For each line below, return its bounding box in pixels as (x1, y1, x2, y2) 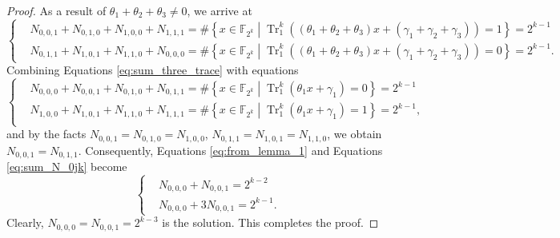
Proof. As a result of (6, 2, 107, 18)
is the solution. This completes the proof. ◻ (162, 214, 379, 231)
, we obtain (327, 125, 382, 142)
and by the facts (6, 125, 87, 142)
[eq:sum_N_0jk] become (6, 158, 127, 175)
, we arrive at (187, 2, 252, 18)
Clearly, (6, 214, 44, 231)
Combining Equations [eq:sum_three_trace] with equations (6, 61, 299, 78)
